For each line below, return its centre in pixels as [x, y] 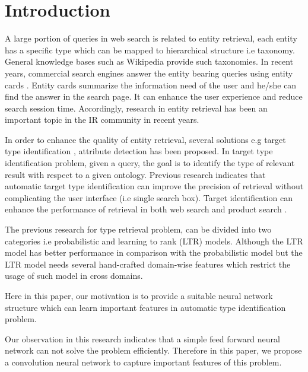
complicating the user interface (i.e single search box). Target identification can [149, 197]
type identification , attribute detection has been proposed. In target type [139, 151]
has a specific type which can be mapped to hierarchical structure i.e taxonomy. [150, 50]
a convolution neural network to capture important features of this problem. [143, 362]
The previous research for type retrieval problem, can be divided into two [138, 229]
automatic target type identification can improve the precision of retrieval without [154, 186]
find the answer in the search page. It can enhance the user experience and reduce [154, 96]
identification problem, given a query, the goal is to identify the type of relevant [150, 163]
